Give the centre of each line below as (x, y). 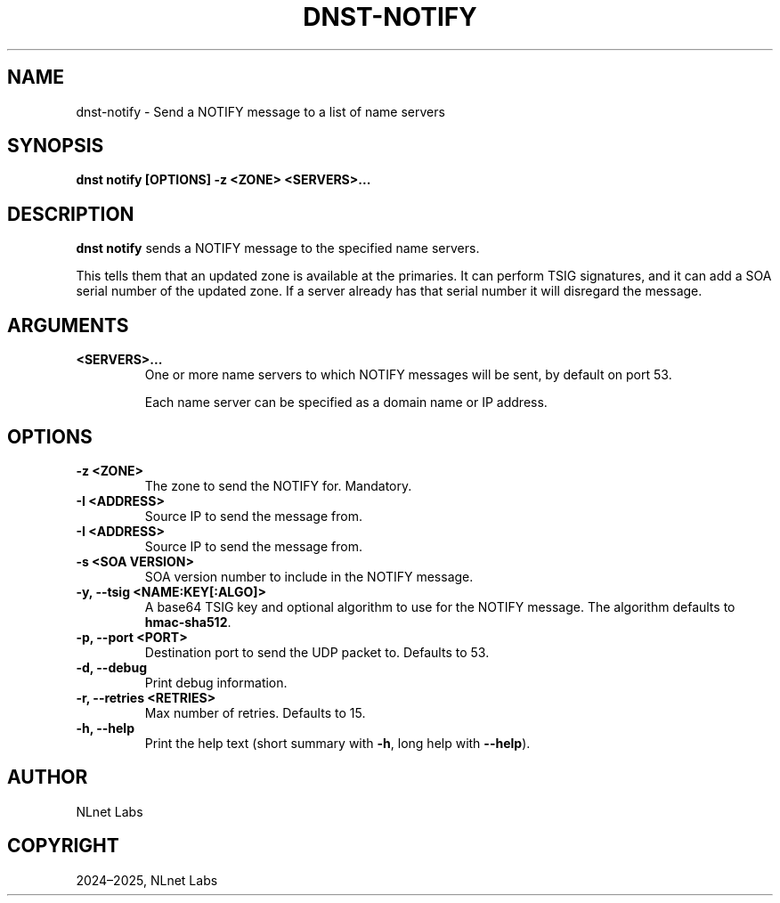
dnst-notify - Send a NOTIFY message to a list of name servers (260, 111)
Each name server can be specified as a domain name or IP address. (346, 403)
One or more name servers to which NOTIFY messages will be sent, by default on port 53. (408, 375)
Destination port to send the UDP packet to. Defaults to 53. (317, 652)
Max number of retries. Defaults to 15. (255, 712)
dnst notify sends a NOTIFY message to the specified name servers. (278, 248)
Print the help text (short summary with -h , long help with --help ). (337, 743)
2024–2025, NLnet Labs (147, 880)
